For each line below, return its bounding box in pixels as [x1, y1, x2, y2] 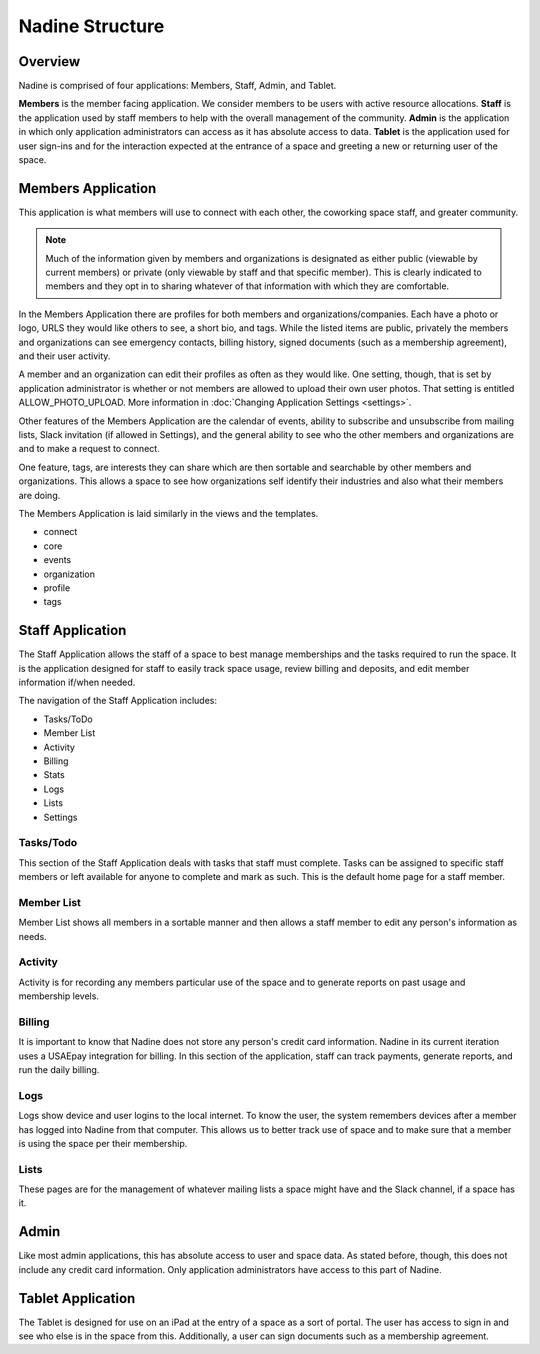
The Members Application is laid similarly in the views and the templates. [18, 507, 319, 519]
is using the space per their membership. [18, 1137, 188, 1149]
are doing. [18, 489, 61, 501]
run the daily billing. [18, 1064, 100, 1076]
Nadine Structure [18, 15, 165, 37]
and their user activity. [18, 350, 111, 362]
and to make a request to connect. [18, 443, 160, 455]
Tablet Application [18, 1290, 136, 1307]
